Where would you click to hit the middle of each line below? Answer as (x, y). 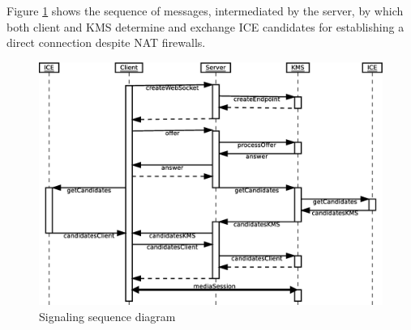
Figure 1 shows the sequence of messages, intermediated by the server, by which (205, 11)
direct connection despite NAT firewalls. (106, 42)
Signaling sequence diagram (107, 316)
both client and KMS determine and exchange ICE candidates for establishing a (205, 26)
